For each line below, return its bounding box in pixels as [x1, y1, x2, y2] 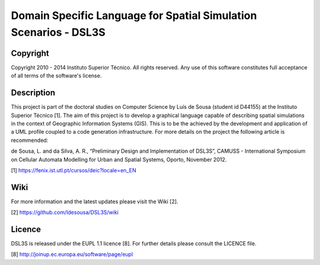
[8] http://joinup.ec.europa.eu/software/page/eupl [11, 251, 133, 258]
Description [11, 88, 56, 98]
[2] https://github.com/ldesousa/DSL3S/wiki [11, 209, 119, 216]
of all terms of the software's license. [11, 72, 102, 80]
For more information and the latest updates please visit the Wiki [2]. [11, 198, 178, 205]
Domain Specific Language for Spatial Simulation [11, 9, 257, 22]
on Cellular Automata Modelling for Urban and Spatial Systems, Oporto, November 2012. [11, 156, 227, 163]
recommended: [11, 137, 49, 144]
